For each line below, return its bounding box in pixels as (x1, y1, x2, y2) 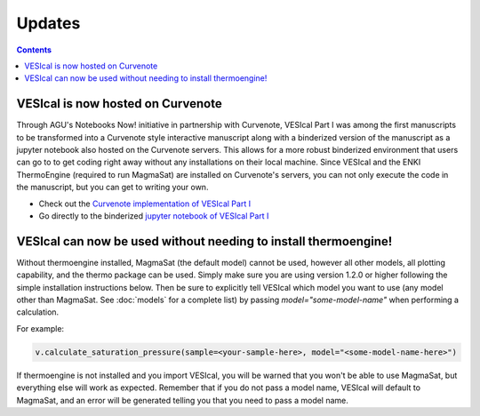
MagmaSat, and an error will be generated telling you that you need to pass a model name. (16, 395, 348, 405)
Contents (16, 44, 52, 55)
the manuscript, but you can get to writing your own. (16, 182, 209, 193)
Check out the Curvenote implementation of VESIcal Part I (38, 198, 252, 209)
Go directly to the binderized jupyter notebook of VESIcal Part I (38, 210, 269, 221)
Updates (16, 13, 81, 33)
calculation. (16, 307, 60, 317)
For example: (16, 323, 65, 333)
